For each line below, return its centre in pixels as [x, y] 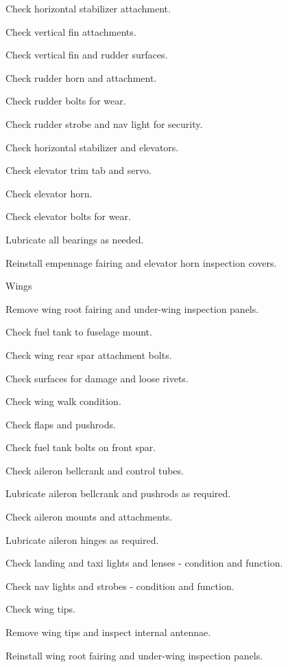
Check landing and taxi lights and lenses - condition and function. [144, 563]
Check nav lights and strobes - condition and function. [120, 586]
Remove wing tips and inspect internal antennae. [108, 632]
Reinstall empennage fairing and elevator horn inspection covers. [141, 262]
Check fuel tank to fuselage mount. [79, 332]
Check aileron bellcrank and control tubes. [95, 470]
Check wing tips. [40, 609]
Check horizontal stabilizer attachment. [88, 8]
